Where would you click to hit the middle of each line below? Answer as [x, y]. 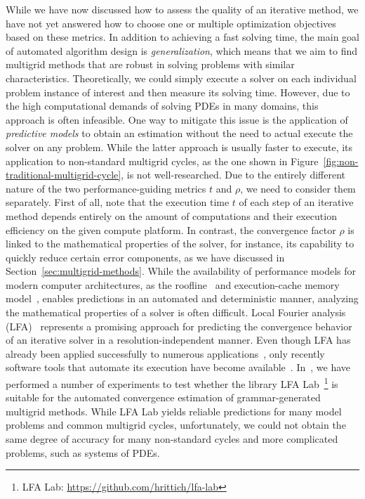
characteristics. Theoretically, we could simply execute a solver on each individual [181, 78]
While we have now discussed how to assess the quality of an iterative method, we [182, 9]
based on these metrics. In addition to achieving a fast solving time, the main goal [183, 37]
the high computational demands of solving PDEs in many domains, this [162, 106]
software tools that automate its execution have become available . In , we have [178, 367]
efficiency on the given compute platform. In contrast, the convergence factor [171, 229]
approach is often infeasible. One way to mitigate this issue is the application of [177, 119]
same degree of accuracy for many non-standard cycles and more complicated [172, 439]
